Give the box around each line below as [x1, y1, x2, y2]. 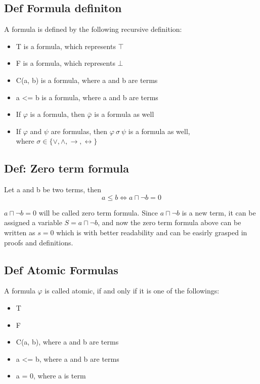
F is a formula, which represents [16, 58, 115, 68]
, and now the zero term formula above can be [98, 217, 241, 228]
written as [4, 227, 35, 237]
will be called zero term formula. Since [38, 207, 158, 218]
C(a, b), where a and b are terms [16, 336, 119, 347]
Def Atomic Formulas [4, 262, 118, 277]
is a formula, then [30, 109, 85, 119]
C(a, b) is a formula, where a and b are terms [16, 74, 158, 85]
